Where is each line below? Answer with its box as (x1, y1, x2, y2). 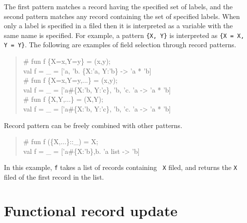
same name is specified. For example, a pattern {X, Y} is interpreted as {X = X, (4, 30, 245, 40)
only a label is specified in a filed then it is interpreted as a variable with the (4, 20, 233, 31)
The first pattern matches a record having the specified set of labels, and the (4, 1, 233, 11)
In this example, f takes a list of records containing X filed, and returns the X (4, 162, 237, 172)
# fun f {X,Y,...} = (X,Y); (23, 94, 103, 104)
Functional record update (4, 200, 178, 220)
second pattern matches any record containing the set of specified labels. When (4, 11, 240, 21)
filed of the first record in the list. (4, 172, 104, 182)
